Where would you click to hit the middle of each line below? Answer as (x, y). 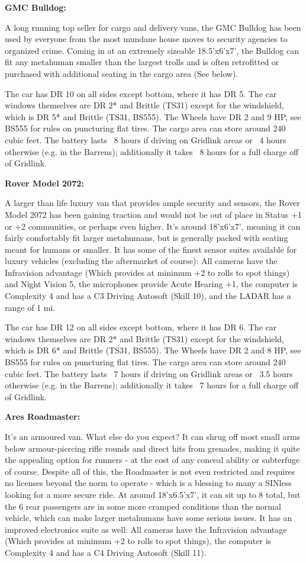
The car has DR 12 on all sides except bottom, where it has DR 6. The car (141, 327)
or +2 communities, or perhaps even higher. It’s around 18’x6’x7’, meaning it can (153, 226)
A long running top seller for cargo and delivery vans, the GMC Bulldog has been (153, 27)
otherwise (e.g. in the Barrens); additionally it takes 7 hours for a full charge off (152, 385)
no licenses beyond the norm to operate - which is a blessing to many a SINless (148, 483)
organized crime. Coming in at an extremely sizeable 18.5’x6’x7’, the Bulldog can (152, 50)
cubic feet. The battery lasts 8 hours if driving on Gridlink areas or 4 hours (146, 139)
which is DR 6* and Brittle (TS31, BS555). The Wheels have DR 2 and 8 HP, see (153, 350)
